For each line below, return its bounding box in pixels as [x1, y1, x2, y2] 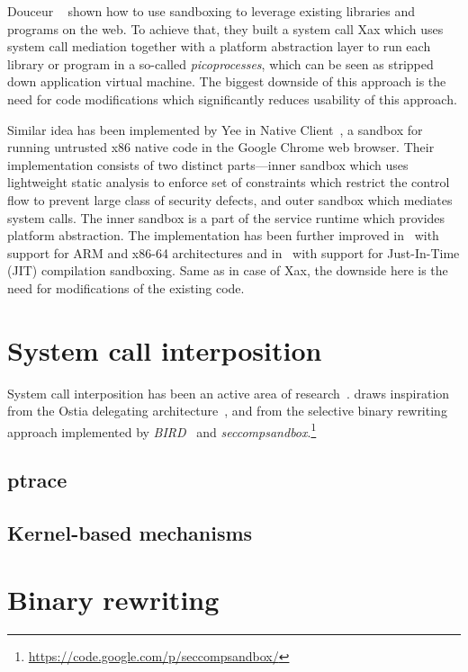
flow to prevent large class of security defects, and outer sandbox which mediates [7, 190, 453, 209]
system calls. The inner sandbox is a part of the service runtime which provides [7, 208, 445, 227]
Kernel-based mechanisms [7, 519, 253, 547]
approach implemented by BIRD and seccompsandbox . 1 [7, 419, 317, 441]
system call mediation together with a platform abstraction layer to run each [7, 37, 431, 56]
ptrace [7, 466, 67, 494]
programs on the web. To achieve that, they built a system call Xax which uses [7, 19, 444, 38]
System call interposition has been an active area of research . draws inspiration [7, 383, 450, 402]
